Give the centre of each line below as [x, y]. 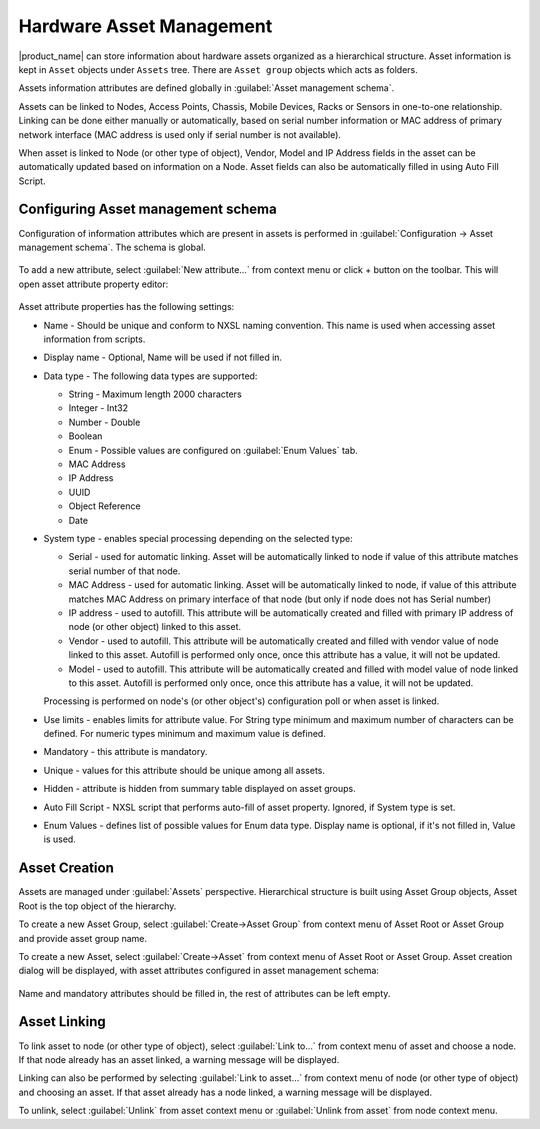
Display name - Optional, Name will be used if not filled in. [163, 357]
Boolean [85, 436]
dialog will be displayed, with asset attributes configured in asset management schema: [199, 971]
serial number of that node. [124, 571]
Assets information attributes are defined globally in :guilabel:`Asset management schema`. [206, 88]
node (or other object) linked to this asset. [155, 627]
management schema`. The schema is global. [112, 247]
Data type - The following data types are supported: [150, 376]
